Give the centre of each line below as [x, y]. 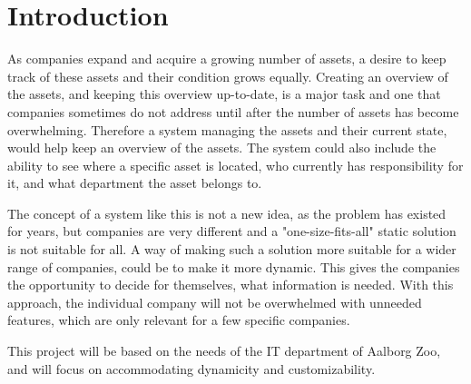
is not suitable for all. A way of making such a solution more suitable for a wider [232, 249]
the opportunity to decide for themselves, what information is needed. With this [231, 285]
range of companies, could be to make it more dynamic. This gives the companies [234, 266]
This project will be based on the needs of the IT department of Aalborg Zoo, [224, 351]
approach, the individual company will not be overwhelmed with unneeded [215, 302]
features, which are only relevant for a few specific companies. [179, 320]
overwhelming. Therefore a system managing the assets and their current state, [227, 129]
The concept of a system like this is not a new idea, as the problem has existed [227, 213]
